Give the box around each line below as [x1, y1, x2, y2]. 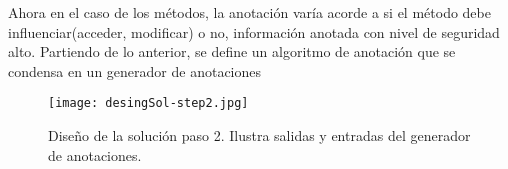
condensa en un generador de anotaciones [8, 60, 262, 81]
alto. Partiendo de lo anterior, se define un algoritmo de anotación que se [8, 41, 456, 62]
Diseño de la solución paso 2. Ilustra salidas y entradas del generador [48, 125, 471, 146]
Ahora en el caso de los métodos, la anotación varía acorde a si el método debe [8, 2, 491, 22]
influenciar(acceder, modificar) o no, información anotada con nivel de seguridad [8, 21, 500, 42]
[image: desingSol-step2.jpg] [48, 96, 249, 111]
